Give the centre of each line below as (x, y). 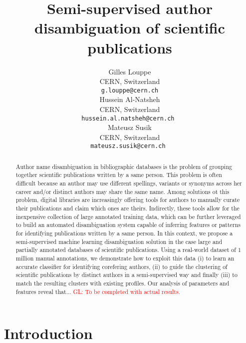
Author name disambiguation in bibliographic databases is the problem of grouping (124, 166)
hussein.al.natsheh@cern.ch (128, 118)
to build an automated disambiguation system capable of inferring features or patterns (128, 225)
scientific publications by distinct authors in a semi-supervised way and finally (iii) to (126, 275)
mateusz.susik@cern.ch (128, 146)
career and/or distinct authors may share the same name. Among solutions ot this (123, 191)
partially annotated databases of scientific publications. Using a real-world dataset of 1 (128, 250)
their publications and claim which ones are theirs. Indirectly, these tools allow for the (127, 208)
